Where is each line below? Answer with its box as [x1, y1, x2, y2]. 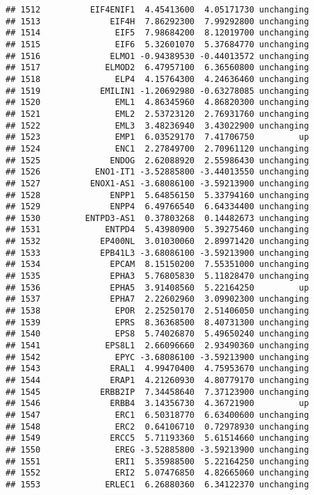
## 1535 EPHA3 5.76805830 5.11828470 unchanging [6, 271, 309, 282]
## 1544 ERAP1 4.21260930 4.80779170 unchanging [6, 375, 309, 385]
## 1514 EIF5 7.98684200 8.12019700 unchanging [6, 28, 309, 38]
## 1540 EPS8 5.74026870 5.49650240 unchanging [6, 329, 309, 339]
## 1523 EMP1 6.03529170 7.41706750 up [6, 132, 309, 143]
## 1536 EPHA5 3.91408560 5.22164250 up [6, 282, 309, 293]
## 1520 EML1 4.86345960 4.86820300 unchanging [6, 97, 309, 108]
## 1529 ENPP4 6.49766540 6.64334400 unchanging [6, 202, 309, 212]
